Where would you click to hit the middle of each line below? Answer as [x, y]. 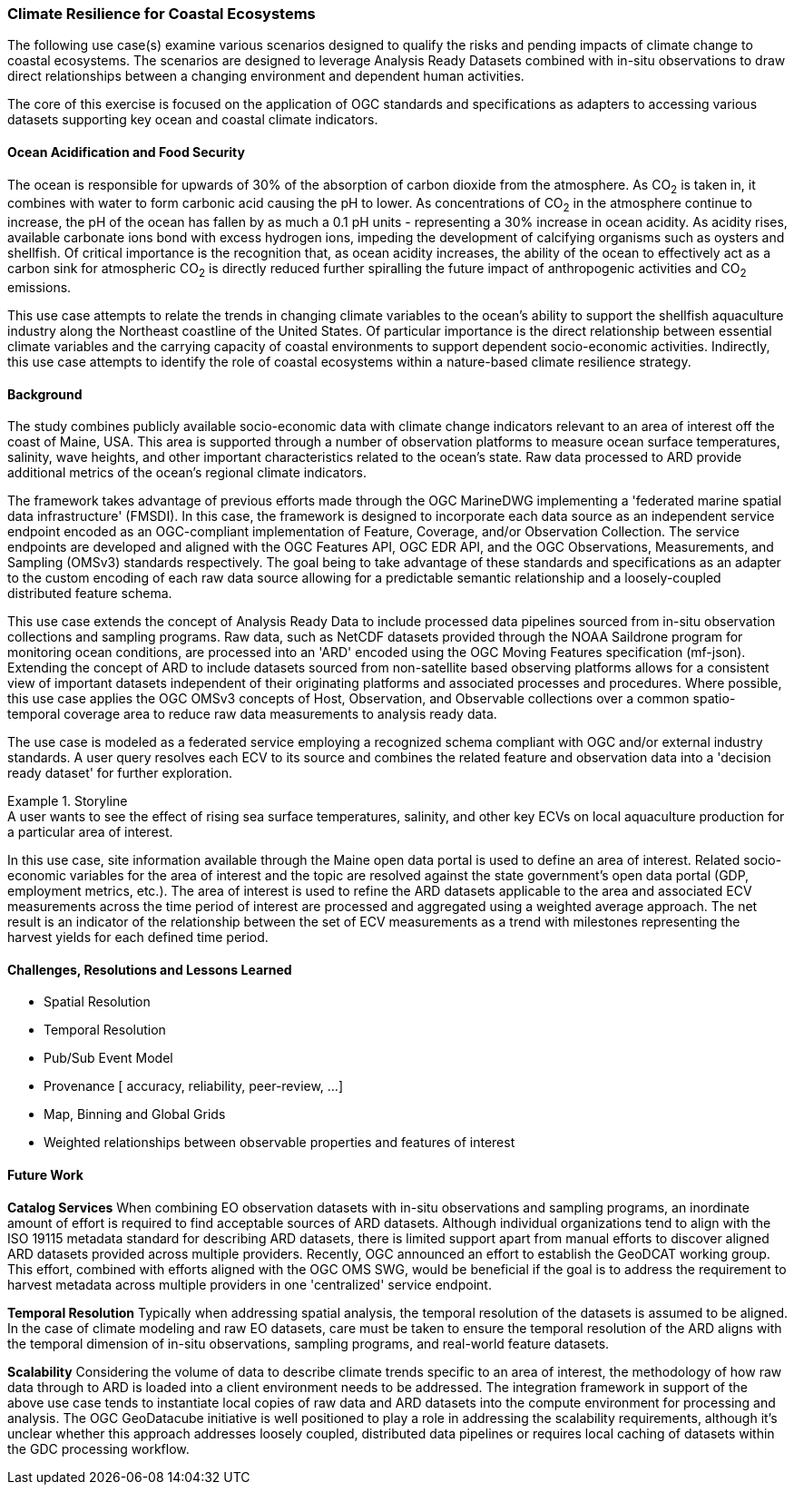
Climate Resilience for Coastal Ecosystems [162, 14]
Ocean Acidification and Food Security [126, 152]
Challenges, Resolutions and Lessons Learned [150, 969]
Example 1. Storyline [68, 801]
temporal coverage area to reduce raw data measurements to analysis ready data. [252, 714]
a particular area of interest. [90, 832]
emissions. [39, 287]
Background [45, 394]
